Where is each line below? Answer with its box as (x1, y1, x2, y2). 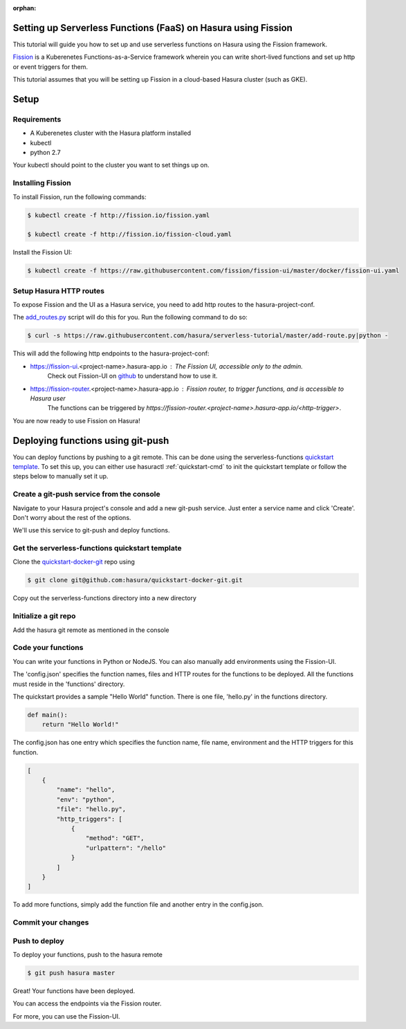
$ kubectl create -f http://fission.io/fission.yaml (27, 211, 210, 219)
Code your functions (12, 643, 84, 653)
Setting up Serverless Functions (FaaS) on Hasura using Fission (12, 21, 293, 34)
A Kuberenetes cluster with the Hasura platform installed (30, 129, 192, 138)
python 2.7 (30, 149, 62, 157)
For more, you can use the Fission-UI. (12, 1012, 120, 1020)
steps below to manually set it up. (12, 472, 109, 481)
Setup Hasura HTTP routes (12, 286, 105, 295)
